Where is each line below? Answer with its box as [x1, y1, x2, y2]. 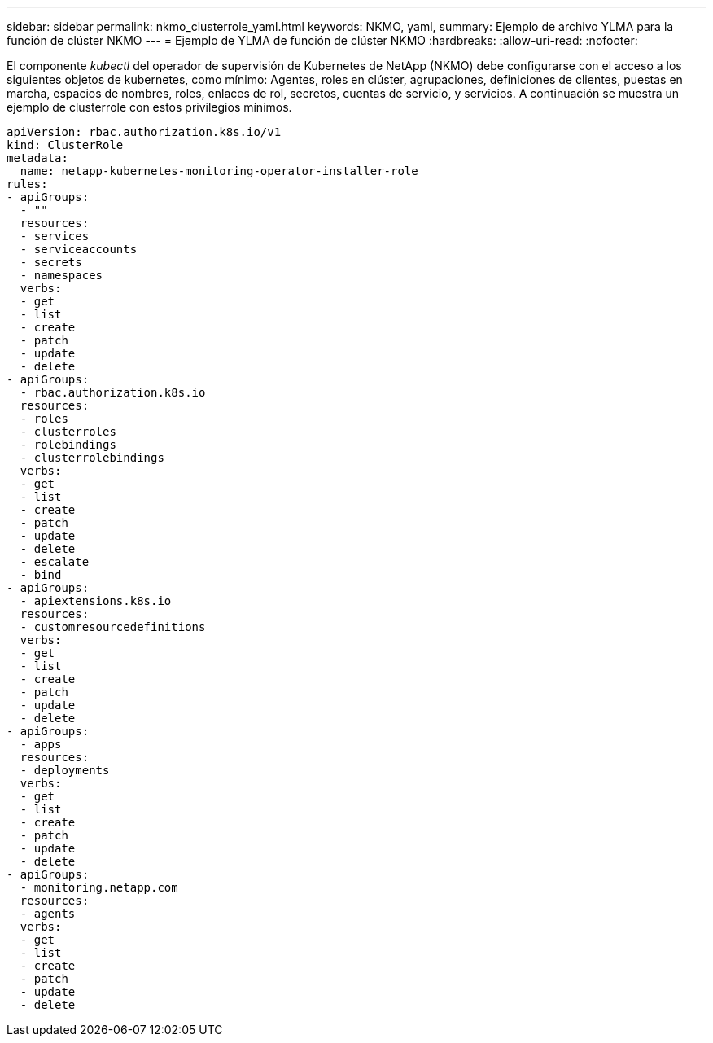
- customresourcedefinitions [20, 620, 206, 633]
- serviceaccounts [20, 243, 138, 256]
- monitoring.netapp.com [20, 881, 178, 894]
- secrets [20, 256, 82, 269]
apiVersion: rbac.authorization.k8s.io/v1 [7, 125, 282, 138]
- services [20, 230, 90, 243]
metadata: [7, 151, 68, 164]
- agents [20, 907, 76, 920]
